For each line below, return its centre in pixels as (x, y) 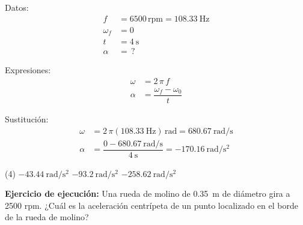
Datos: (17, 7)
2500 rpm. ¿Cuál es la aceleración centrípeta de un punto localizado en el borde (151, 205)
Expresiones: (28, 70)
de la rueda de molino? (47, 217)
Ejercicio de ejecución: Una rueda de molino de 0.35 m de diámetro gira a (148, 193)
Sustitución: (27, 118)
